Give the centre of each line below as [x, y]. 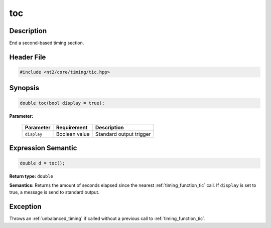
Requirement [72, 128]
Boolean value [73, 134]
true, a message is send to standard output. [54, 192]
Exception [25, 207]
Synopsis [24, 88]
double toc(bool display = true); [62, 103]
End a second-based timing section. [47, 43]
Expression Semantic [43, 148]
